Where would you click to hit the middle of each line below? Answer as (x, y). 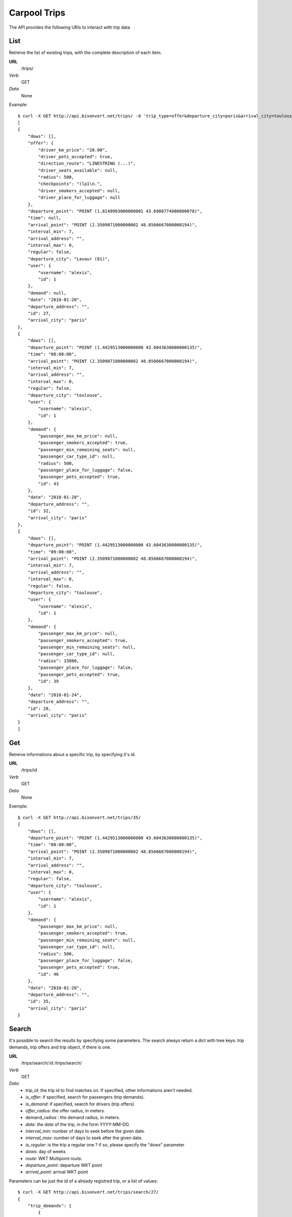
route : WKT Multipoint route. (54, 1158)
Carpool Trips (37, 13)
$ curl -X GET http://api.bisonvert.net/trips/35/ (79, 817)
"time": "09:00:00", (52, 552)
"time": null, (45, 218)
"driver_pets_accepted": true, (75, 157)
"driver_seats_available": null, (78, 170)
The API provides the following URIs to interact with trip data (70, 27)
